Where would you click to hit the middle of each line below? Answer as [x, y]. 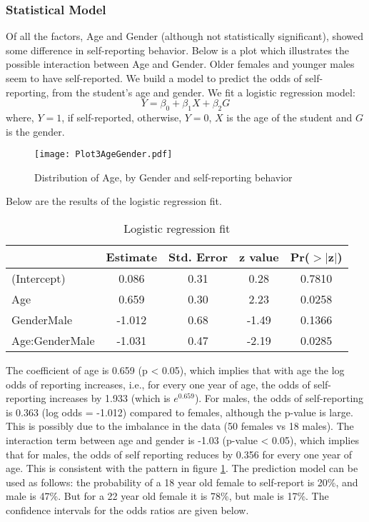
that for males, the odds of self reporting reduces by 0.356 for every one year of [179, 454]
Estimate [132, 257]
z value [259, 257]
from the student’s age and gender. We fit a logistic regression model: [204, 92]
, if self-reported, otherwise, [122, 117]
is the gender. [35, 131]
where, [20, 117]
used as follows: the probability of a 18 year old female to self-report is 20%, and [182, 482]
